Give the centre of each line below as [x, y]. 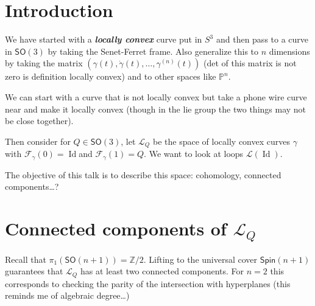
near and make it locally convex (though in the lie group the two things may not [156, 109]
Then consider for [38, 141]
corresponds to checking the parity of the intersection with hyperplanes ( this [148, 283]
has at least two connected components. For [162, 271]
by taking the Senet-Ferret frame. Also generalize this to [153, 51]
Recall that [26, 259]
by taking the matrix [44, 63]
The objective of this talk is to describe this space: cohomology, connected [143, 174]
